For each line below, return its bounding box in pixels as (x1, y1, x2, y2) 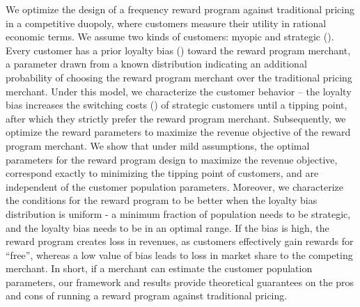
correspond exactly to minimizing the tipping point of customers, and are (6, 166, 319, 180)
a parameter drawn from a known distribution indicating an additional (6, 56, 307, 71)
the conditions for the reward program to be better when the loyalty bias (6, 193, 318, 207)
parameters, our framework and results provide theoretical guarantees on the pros (6, 274, 354, 289)
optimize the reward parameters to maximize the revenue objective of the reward (6, 125, 351, 139)
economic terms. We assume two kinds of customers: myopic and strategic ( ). (6, 29, 334, 44)
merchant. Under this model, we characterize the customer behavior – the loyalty (6, 84, 352, 98)
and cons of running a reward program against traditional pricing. (6, 288, 288, 303)
